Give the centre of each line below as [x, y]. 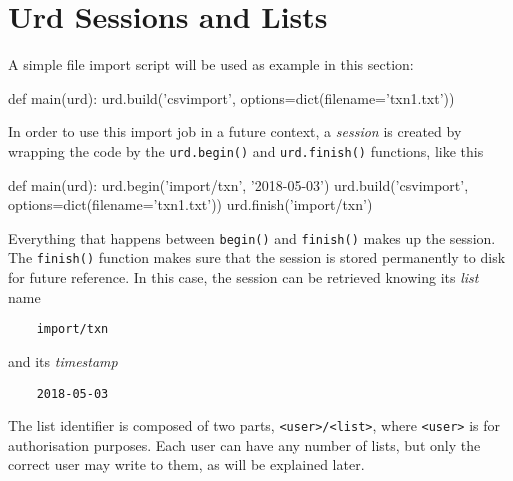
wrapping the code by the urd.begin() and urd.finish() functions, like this [246, 150]
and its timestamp [63, 360]
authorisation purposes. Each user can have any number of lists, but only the [244, 444]
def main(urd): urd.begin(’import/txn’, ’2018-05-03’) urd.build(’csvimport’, [238, 184]
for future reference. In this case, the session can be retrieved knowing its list [243, 277]
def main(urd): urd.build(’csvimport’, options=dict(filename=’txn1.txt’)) [231, 97]
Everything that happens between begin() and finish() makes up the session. [252, 237]
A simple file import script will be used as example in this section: [211, 64]
